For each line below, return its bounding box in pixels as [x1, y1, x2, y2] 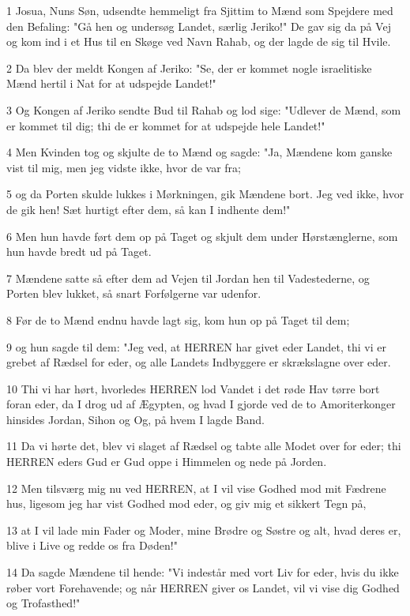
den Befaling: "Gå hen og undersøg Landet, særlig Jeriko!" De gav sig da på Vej [6, 17, 391, 34]
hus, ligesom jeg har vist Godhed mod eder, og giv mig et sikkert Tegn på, [6, 495, 367, 512]
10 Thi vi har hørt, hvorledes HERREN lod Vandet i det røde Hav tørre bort [6, 380, 380, 396]
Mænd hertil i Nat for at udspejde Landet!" [6, 75, 216, 92]
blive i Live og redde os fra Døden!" [6, 537, 178, 554]
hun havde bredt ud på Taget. [6, 243, 152, 260]
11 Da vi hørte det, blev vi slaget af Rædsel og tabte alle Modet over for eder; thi [6, 438, 401, 454]
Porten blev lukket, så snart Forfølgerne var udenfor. [6, 285, 261, 302]
